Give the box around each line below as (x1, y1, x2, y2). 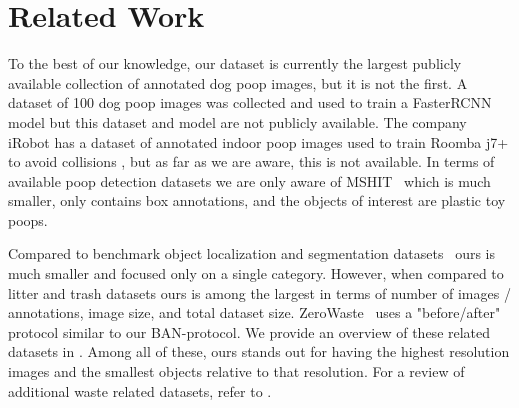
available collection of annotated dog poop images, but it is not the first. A (8, 72, 468, 93)
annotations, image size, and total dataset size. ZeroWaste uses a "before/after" (8, 302, 501, 323)
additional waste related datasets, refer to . (8, 380, 272, 401)
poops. (8, 209, 48, 230)
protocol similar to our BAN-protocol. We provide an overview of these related (8, 321, 491, 342)
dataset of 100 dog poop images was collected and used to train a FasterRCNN (8, 92, 492, 113)
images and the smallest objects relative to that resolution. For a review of (8, 361, 465, 382)
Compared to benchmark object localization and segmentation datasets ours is (8, 243, 495, 264)
